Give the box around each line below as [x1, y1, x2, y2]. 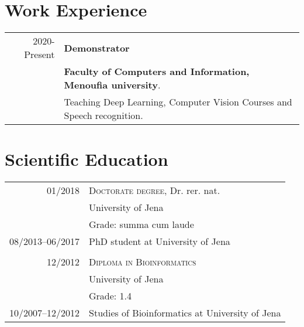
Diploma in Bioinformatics [89, 255, 196, 269]
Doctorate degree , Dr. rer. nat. [89, 183, 220, 197]
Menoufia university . [64, 78, 161, 92]
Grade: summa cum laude [89, 217, 194, 231]
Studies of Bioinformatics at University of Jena [89, 306, 281, 320]
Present [24, 47, 55, 62]
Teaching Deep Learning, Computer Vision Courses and [64, 95, 292, 109]
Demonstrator [64, 40, 130, 54]
